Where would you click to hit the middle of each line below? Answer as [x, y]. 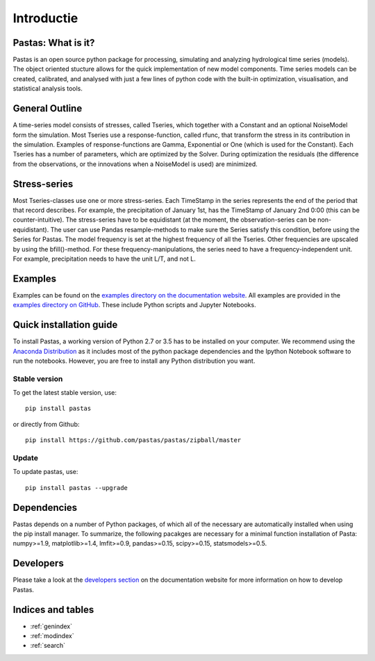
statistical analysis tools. [48, 89]
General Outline [48, 109]
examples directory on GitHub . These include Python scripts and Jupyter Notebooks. [134, 305]
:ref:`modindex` [52, 636]
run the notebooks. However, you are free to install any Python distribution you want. [134, 361]
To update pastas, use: [45, 472]
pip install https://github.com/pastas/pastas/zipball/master [133, 440]
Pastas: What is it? [54, 43]
